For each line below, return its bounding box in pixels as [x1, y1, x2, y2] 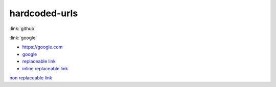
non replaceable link [9, 74, 52, 81]
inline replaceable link [22, 65, 68, 71]
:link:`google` [9, 35, 37, 41]
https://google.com [22, 44, 63, 50]
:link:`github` [9, 25, 36, 32]
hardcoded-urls [9, 8, 78, 19]
